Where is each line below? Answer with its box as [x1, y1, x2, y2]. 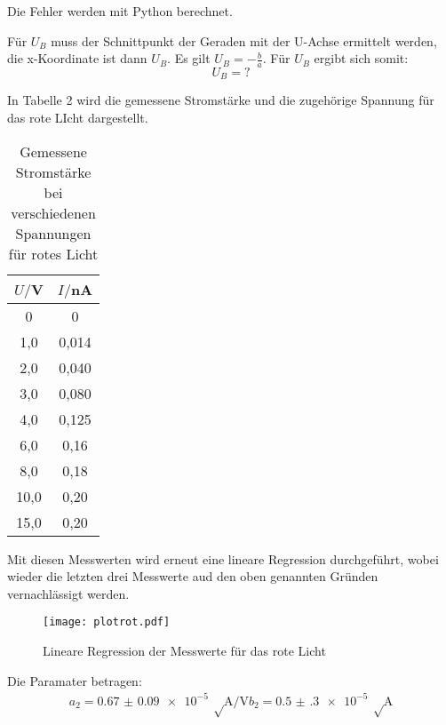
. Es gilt [167, 49, 211, 68]
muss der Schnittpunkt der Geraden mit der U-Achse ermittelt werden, [51, 31, 437, 50]
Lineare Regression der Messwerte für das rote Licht [43, 641, 326, 660]
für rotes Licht [8, 243, 99, 264]
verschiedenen [11, 202, 96, 223]
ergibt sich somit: [314, 49, 409, 68]
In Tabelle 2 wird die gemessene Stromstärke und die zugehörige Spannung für [7, 91, 434, 109]
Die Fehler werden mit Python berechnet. [7, 2, 233, 20]
